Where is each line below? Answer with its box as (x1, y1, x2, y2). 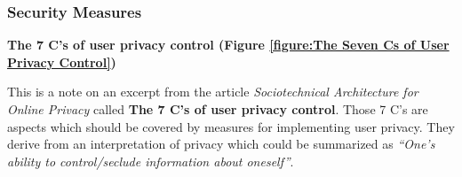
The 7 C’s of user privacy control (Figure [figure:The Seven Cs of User (7, 35, 450, 54)
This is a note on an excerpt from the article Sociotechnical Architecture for (7, 82, 418, 101)
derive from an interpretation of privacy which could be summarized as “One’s (7, 135, 435, 153)
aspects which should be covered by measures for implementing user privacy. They (7, 117, 455, 135)
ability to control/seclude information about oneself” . (7, 151, 294, 170)
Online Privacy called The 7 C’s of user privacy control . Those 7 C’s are (7, 100, 428, 118)
